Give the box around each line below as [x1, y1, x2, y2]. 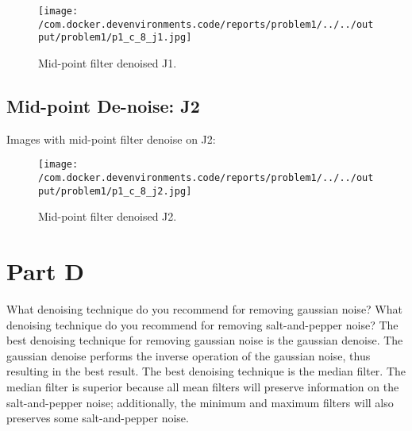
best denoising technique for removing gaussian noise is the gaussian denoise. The [6, 332, 403, 348]
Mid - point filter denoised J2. [38, 208, 177, 225]
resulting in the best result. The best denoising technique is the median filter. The [6, 363, 406, 379]
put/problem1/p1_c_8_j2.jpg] [38, 185, 192, 197]
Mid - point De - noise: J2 [6, 93, 200, 117]
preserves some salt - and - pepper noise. [6, 410, 189, 426]
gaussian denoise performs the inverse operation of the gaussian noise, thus [6, 347, 371, 364]
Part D [6, 255, 84, 287]
